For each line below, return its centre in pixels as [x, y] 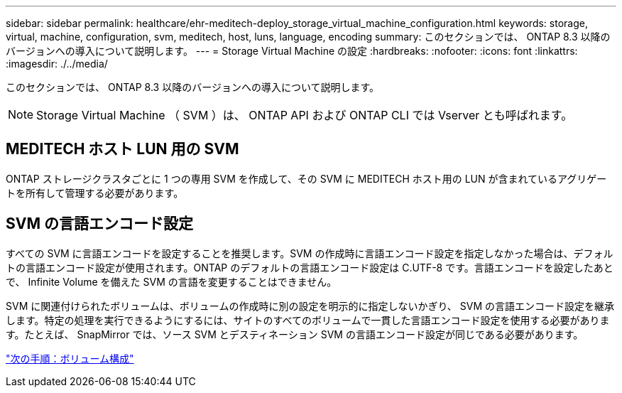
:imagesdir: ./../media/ [57, 64]
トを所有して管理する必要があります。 [95, 193]
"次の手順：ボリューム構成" [70, 358]
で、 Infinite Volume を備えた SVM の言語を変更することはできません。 [171, 281]
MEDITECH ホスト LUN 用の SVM [122, 149]
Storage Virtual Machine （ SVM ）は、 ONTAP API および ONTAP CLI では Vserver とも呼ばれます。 [305, 115]
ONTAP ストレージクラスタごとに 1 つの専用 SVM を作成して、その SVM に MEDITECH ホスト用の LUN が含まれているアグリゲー [306, 178]
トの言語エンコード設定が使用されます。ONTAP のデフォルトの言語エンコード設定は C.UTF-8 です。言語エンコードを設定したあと [310, 267]
